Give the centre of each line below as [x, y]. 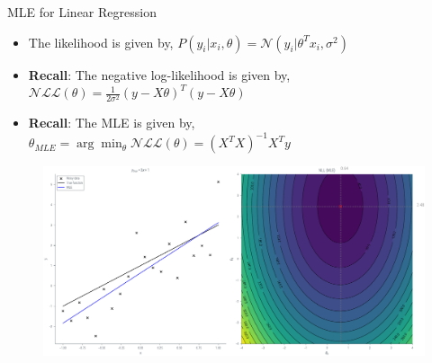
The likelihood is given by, [101, 42]
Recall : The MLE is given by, [112, 123]
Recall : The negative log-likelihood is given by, [159, 74]
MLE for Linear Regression [82, 12]
